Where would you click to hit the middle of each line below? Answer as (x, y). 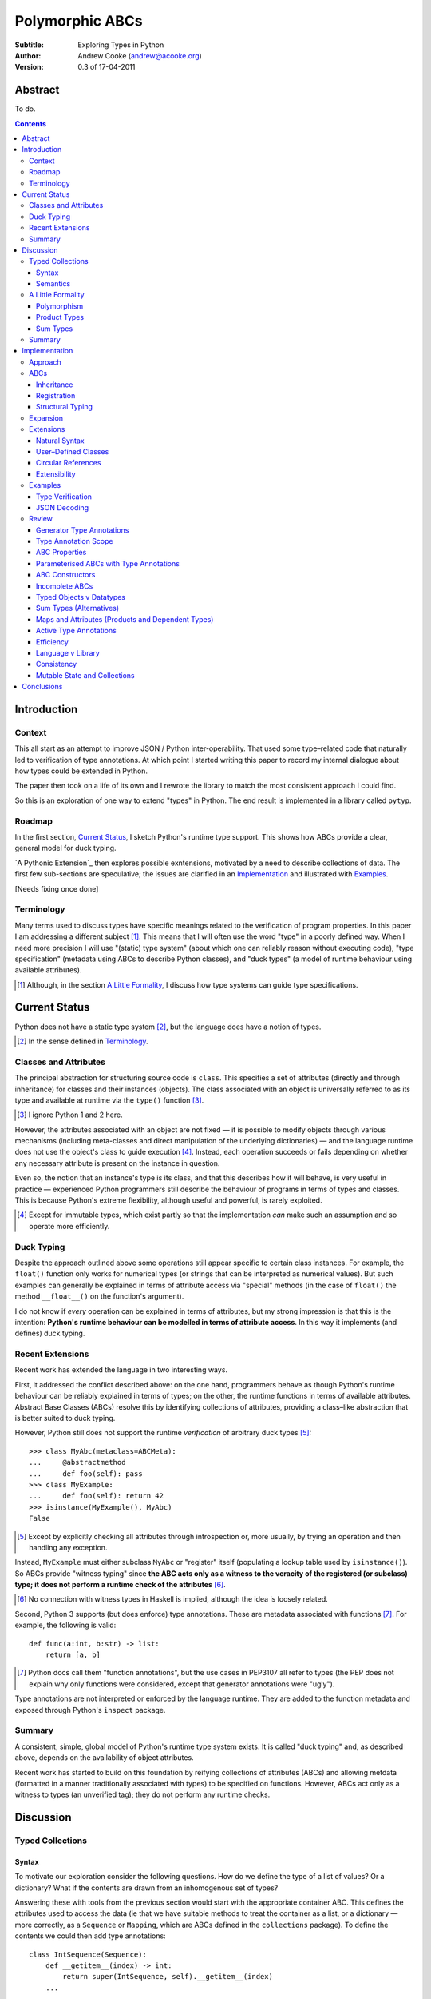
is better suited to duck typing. (65, 1418)
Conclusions (42, 687)
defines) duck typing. (50, 1333)
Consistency (57, 664)
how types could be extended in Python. (81, 771)
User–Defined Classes (73, 451)
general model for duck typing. (65, 848)
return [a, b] (73, 1655)
